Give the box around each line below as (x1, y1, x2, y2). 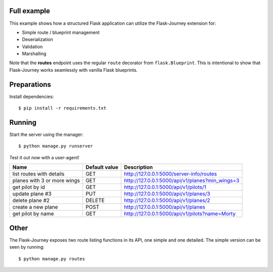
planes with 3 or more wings (12, 177, 80, 184)
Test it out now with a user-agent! (9, 154, 79, 160)
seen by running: (9, 244, 45, 250)
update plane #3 (12, 190, 52, 197)
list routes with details (12, 170, 65, 177)
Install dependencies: (9, 94, 54, 100)
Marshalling (22, 51, 47, 57)
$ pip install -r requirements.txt (18, 105, 107, 111)
